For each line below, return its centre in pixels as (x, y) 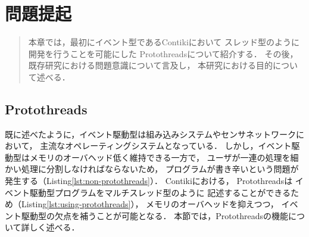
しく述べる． (54, 227)
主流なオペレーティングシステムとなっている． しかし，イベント (166, 146)
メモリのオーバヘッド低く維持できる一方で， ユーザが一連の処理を (160, 157)
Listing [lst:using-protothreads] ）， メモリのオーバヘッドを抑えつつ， (150, 204)
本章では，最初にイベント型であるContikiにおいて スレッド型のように (164, 42)
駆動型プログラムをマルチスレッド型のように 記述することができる (160, 192)
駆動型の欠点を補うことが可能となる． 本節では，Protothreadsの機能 (154, 215)
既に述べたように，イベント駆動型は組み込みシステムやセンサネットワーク (150, 134)
